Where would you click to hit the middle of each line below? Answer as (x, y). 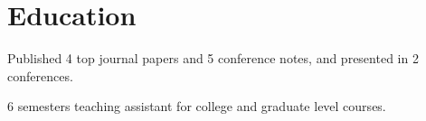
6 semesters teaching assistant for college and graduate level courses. (197, 106)
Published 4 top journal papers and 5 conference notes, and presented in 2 (213, 58)
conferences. (40, 75)
